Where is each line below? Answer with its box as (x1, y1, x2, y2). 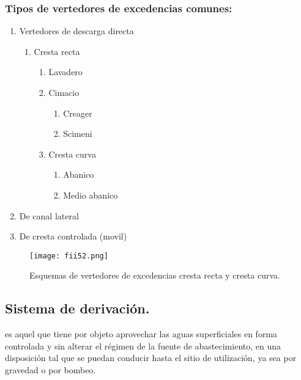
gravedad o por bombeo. (5, 363, 96, 376)
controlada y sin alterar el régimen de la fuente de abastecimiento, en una (5, 339, 281, 352)
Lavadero (48, 65, 83, 78)
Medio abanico (63, 188, 118, 201)
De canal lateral (19, 209, 79, 222)
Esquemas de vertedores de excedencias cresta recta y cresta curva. (29, 269, 280, 282)
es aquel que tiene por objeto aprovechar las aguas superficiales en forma (5, 327, 278, 340)
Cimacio (48, 86, 80, 98)
